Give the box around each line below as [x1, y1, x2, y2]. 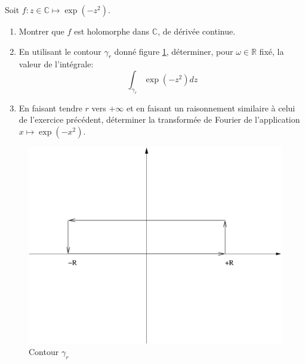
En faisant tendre [19, 101, 82, 114]
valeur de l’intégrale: [19, 58, 94, 70]
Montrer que [19, 25, 64, 37]
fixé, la [259, 45, 284, 57]
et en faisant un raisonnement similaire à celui [127, 101, 295, 114]
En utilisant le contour [19, 45, 101, 57]
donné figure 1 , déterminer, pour [114, 45, 233, 57]
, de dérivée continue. [158, 25, 236, 37]
